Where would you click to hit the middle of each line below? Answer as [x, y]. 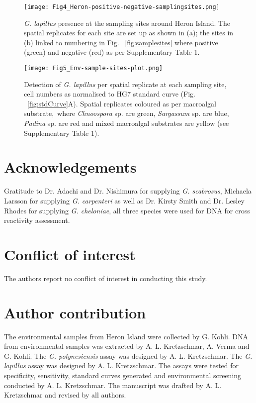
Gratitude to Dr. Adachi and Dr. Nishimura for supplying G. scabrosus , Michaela [128, 191]
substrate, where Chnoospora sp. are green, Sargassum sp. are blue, [127, 113]
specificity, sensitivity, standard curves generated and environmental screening [123, 375]
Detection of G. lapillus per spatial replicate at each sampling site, [125, 84]
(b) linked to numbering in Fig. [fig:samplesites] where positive [121, 42]
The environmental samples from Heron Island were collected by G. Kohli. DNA [126, 336]
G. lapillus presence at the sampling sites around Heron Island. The [127, 23]
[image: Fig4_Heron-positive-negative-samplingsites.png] [122, 7]
